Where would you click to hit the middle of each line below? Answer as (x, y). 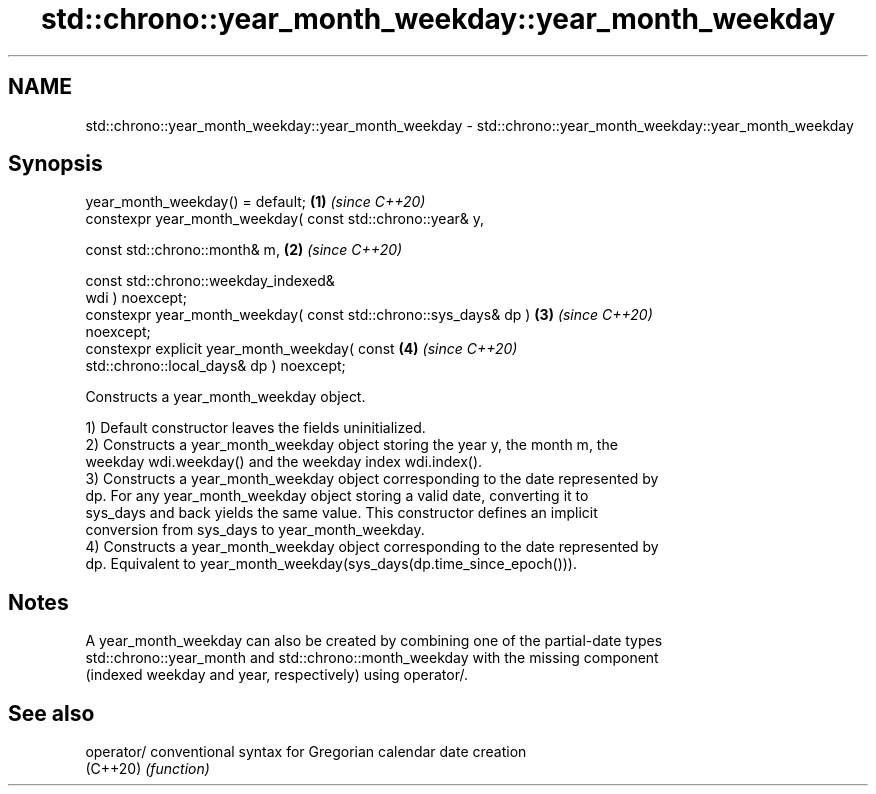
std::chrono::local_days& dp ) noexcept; (215, 366)
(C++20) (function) (147, 769)
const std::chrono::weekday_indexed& (210, 281)
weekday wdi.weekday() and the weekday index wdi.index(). (284, 462)
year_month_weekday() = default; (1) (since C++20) (255, 202)
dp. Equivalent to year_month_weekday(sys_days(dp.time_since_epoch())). (331, 564)
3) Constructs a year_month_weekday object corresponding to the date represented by (372, 479)
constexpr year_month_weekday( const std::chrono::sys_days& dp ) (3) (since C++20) (369, 315)
